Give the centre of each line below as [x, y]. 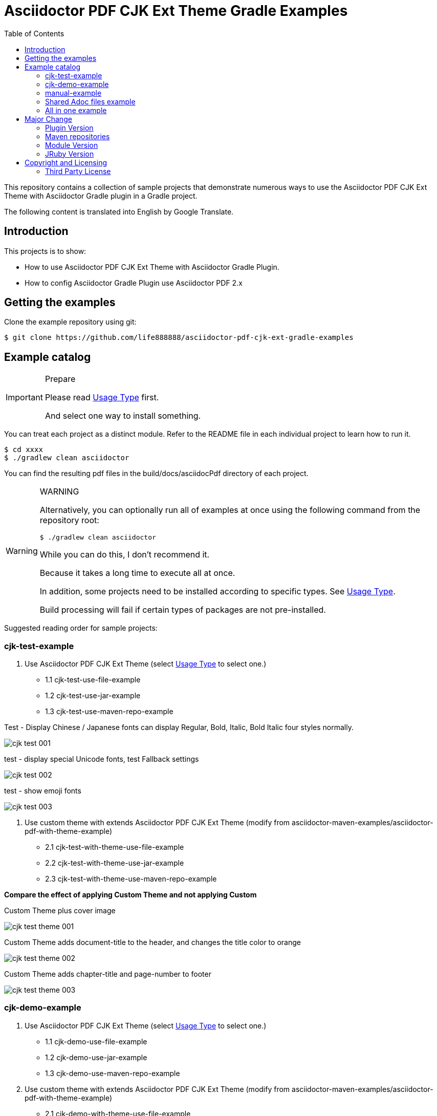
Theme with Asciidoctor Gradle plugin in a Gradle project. [101, 196]
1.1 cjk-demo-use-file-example [96, 1041]
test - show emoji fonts [43, 791]
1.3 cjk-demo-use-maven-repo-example [113, 1073]
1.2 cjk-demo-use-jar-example [96, 1057]
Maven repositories [78, 136]
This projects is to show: [45, 251]
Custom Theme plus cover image [60, 911]
